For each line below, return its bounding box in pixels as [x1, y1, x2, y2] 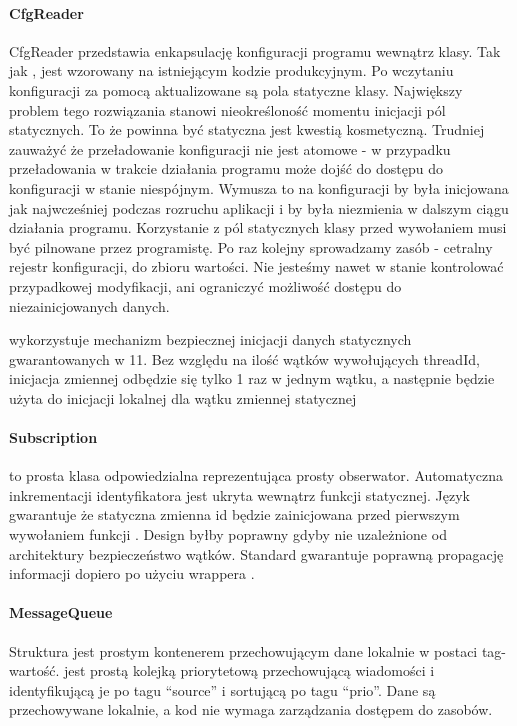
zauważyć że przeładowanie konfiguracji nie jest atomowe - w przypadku [9, 138, 451, 159]
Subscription [9, 427, 98, 448]
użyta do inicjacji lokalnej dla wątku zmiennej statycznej [9, 387, 357, 408]
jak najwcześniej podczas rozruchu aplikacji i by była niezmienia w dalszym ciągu [9, 197, 509, 218]
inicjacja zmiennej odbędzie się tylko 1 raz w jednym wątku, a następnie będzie [9, 368, 495, 389]
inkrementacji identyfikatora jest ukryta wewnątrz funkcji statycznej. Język [9, 484, 470, 505]
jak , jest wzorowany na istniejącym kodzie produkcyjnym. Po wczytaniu [9, 60, 454, 81]
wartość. [9, 660, 60, 681]
